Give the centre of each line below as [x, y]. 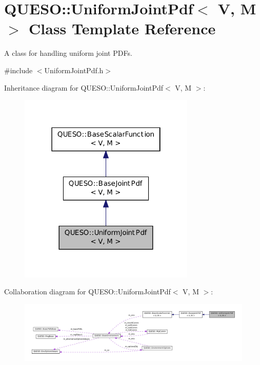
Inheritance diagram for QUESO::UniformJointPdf [84, 87]
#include [18, 70]
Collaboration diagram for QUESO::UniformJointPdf [87, 292]
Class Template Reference [122, 28]
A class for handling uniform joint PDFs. [68, 53]
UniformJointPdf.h [74, 70]
